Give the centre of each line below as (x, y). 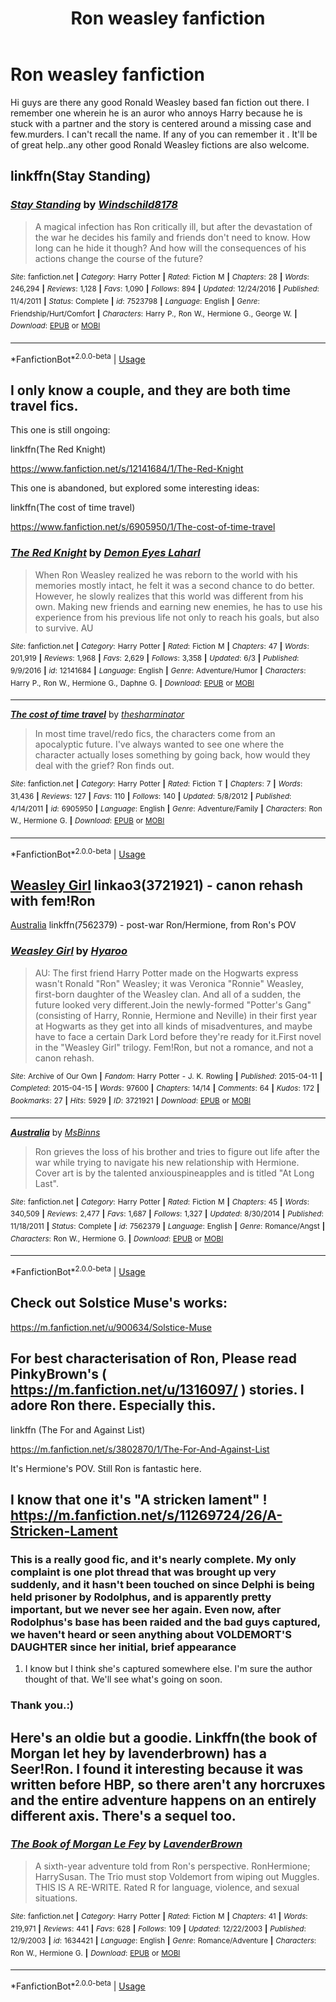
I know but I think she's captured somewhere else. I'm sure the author (168, 1669)
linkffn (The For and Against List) (78, 1429)
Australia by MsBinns (55, 1132)
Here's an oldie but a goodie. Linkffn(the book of (164, 1737)
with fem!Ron (53, 900)
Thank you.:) (42, 1705)
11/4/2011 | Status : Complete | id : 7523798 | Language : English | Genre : (135, 301)
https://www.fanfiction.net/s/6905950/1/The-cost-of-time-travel (143, 527)
